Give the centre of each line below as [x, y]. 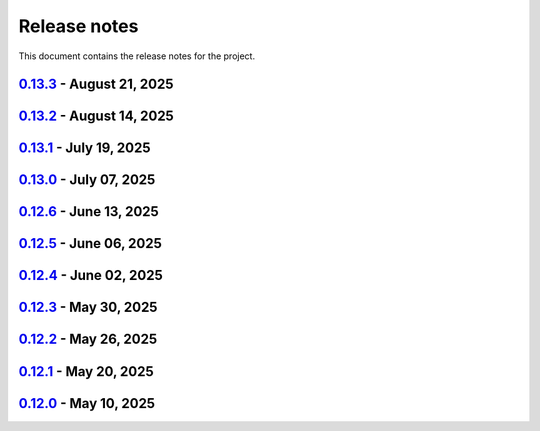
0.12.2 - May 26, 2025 [88, 339]
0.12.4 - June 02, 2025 [91, 275]
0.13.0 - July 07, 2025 [87, 180]
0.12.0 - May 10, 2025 [86, 403]
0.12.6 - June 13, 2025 [88, 211]
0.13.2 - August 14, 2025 [96, 116]
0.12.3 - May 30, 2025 [88, 307]
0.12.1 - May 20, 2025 [86, 371]
